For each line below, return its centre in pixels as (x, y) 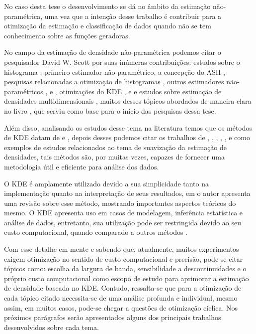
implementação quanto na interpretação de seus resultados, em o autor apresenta (127, 193)
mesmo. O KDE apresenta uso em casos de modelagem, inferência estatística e (124, 213)
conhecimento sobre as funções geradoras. (67, 35)
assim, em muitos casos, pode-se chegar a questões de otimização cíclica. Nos (121, 307)
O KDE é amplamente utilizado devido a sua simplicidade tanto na (107, 183)
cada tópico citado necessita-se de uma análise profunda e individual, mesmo (121, 298)
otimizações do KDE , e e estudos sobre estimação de (140, 91)
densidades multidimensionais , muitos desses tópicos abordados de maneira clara (128, 101)
